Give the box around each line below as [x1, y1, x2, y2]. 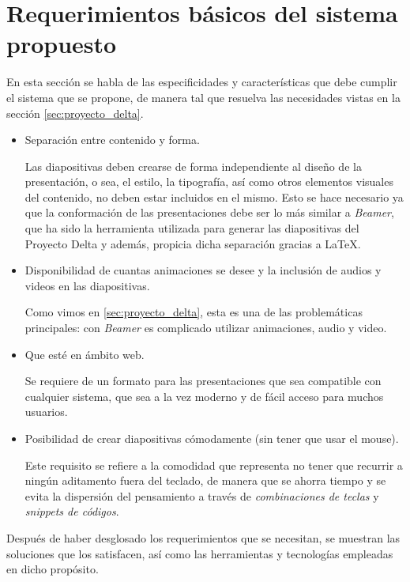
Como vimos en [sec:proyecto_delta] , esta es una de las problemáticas [24, 304, 363, 320]
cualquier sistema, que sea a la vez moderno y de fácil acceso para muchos [24, 387, 384, 404]
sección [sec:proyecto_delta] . [6, 104, 144, 121]
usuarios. [24, 403, 68, 420]
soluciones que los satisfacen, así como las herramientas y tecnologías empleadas [6, 545, 393, 561]
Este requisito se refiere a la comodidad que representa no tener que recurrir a [24, 456, 403, 473]
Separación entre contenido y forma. [24, 131, 200, 148]
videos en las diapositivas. [24, 277, 150, 293]
